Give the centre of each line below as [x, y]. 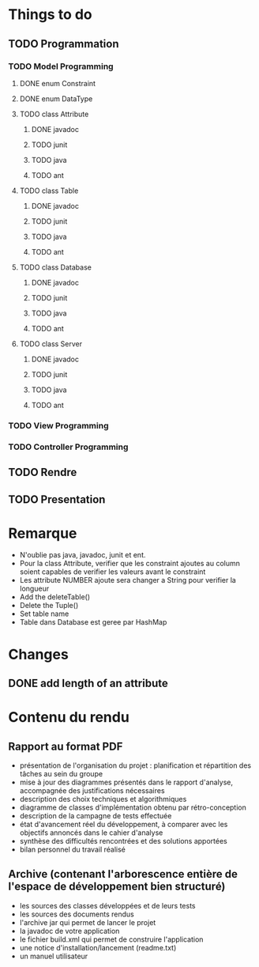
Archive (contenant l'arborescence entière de [123, 874]
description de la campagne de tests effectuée [96, 816]
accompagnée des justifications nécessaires [92, 791]
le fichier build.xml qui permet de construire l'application [111, 939]
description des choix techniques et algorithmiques [103, 799]
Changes [38, 654]
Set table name [44, 614]
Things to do [50, 15]
